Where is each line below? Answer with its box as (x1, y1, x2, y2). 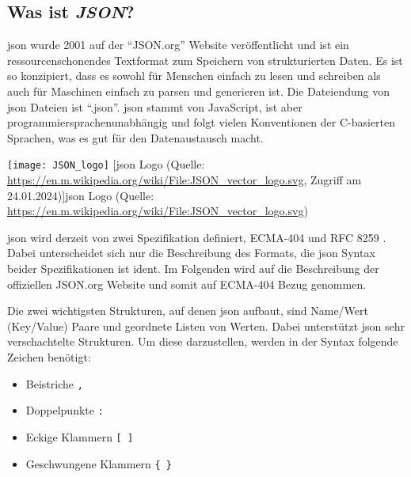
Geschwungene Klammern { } (25, 455, 173, 471)
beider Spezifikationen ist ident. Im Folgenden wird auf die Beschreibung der (7, 259, 379, 276)
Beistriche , (25, 375, 83, 392)
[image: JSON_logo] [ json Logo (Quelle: (7, 156, 205, 172)
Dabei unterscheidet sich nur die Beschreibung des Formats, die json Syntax (7, 244, 375, 261)
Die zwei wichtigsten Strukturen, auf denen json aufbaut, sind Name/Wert (7, 302, 368, 319)
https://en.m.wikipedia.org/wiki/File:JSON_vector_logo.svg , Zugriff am (7, 172, 362, 188)
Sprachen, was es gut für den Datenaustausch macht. (7, 129, 264, 146)
